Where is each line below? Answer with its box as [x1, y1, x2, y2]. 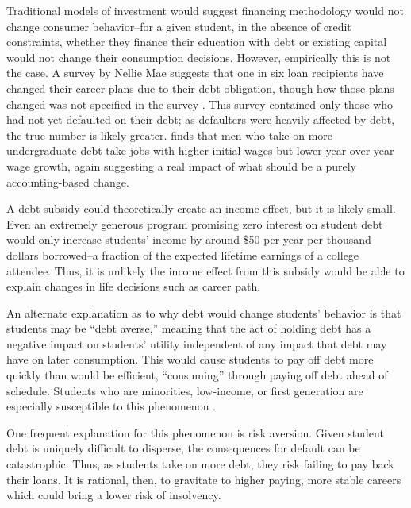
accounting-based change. [6, 173, 129, 190]
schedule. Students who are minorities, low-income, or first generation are [6, 382, 363, 398]
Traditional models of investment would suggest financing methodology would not [6, 2, 404, 18]
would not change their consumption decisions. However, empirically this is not [6, 48, 391, 65]
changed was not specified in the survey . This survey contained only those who [6, 95, 394, 112]
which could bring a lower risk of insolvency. [6, 487, 221, 503]
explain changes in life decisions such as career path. [6, 278, 261, 294]
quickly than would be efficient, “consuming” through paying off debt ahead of [6, 367, 388, 383]
